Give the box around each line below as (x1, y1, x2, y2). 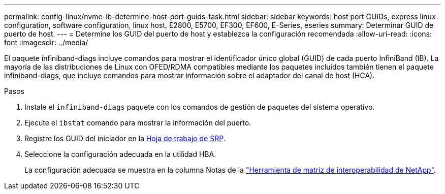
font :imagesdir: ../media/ (4, 38, 88, 47)
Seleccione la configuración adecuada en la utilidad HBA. (24, 150, 216, 158)
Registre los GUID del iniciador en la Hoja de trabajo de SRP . (24, 134, 226, 143)
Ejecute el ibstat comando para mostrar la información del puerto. (24, 118, 251, 127)
